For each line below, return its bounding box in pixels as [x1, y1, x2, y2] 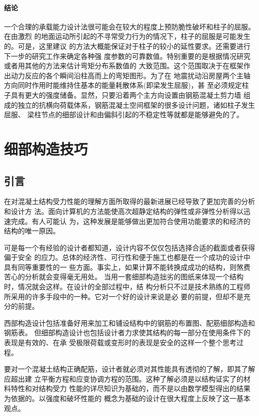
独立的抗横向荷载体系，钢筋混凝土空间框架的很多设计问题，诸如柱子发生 [17, 99, 255, 110]
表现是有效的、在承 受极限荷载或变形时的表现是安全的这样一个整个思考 [4, 337, 237, 348]
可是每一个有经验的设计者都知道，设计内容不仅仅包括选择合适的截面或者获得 [4, 242, 255, 252]
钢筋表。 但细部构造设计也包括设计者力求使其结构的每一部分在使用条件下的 [4, 327, 251, 338]
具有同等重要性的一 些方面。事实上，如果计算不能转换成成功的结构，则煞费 [4, 261, 251, 272]
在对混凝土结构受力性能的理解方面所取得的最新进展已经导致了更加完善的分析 [4, 196, 255, 207]
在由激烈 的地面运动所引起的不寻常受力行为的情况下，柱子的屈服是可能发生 [4, 31, 251, 41]
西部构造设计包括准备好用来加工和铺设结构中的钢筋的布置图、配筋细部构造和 [4, 317, 255, 328]
